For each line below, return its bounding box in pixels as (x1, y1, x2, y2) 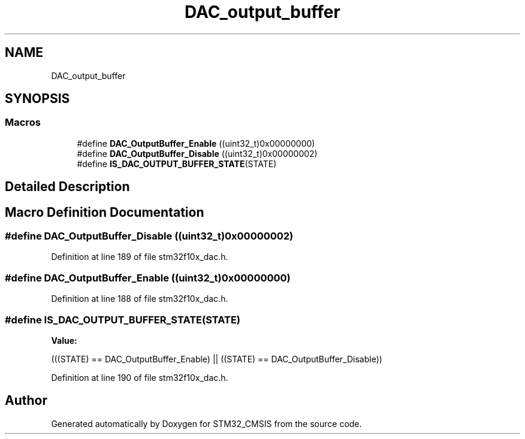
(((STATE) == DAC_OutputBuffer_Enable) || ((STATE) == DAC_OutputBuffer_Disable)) (51, 353, 382, 364)
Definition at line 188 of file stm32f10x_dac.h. (51, 293, 228, 304)
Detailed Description (5, 179, 130, 195)
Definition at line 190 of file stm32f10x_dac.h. (51, 372, 228, 383)
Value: (51, 335, 77, 346)
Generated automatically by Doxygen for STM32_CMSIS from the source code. (51, 418, 362, 429)
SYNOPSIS (5, 91, 70, 107)
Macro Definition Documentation (5, 204, 204, 220)
